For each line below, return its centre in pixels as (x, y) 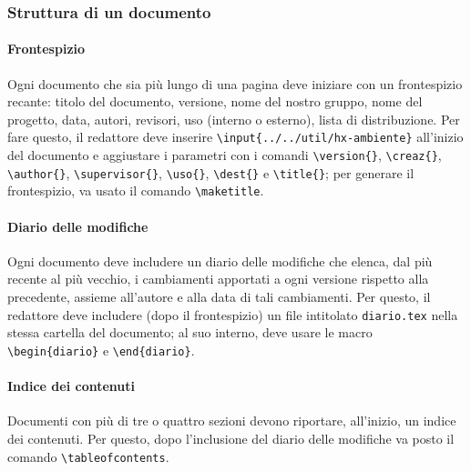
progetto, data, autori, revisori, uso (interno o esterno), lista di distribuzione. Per (234, 119)
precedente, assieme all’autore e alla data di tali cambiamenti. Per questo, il (219, 297)
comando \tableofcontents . (88, 456)
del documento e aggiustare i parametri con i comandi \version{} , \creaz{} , (225, 155)
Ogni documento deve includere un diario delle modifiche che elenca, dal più (220, 261)
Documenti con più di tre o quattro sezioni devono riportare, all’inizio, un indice (232, 421)
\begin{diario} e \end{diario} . (101, 350)
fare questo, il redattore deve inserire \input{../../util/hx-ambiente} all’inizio (235, 137)
